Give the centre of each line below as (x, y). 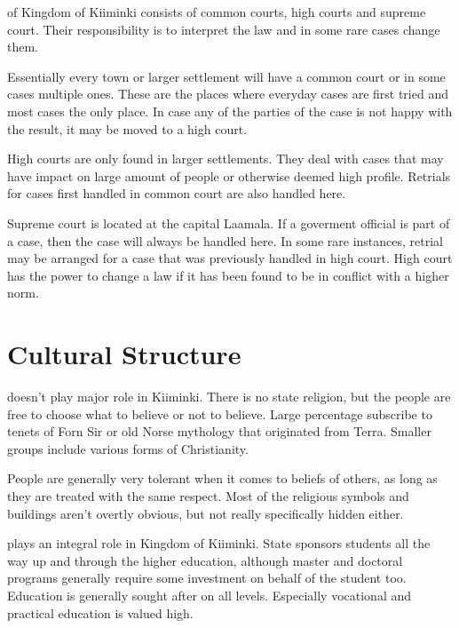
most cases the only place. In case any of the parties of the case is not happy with (230, 111)
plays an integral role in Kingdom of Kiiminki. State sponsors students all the (219, 543)
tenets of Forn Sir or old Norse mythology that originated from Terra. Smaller (219, 431)
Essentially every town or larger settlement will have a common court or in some (226, 76)
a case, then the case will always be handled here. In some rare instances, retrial (225, 240)
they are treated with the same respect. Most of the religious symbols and (208, 496)
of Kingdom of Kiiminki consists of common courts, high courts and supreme (217, 12)
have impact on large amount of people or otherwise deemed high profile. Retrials (229, 175)
